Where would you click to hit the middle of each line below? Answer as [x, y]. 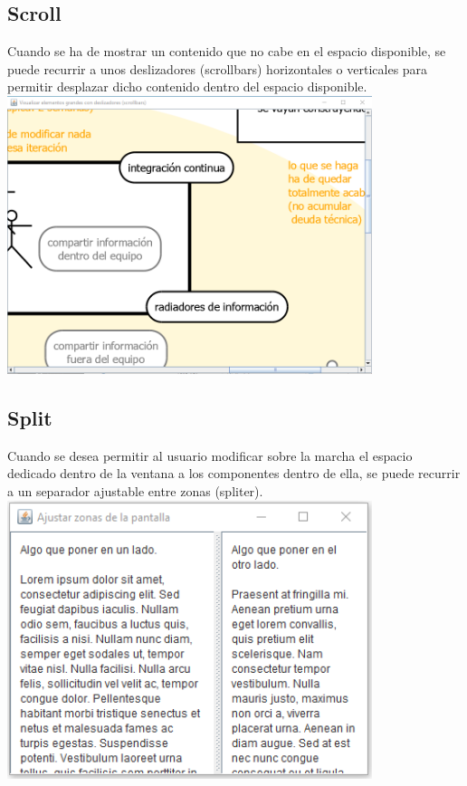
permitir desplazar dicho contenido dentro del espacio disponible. [187, 86]
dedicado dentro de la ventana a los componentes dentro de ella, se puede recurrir [234, 473]
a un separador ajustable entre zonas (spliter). [135, 490]
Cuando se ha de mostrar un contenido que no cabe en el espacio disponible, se [227, 51]
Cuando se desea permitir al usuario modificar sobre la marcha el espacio [210, 455]
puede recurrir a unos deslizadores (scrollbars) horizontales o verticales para [218, 68]
